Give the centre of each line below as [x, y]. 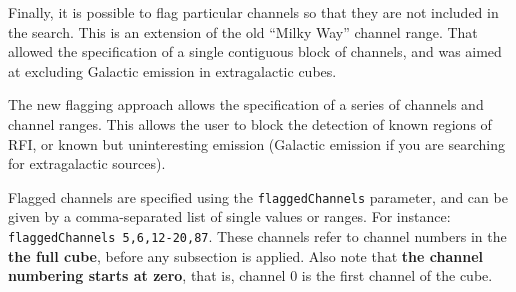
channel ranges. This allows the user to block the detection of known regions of [250, 123]
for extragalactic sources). [87, 163]
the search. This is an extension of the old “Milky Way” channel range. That [243, 31]
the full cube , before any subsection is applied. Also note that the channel [246, 255]
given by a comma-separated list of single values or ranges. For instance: [229, 216]
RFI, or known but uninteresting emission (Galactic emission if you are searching [256, 143]
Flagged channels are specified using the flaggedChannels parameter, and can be [258, 196]
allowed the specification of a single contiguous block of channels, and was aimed [255, 51]
